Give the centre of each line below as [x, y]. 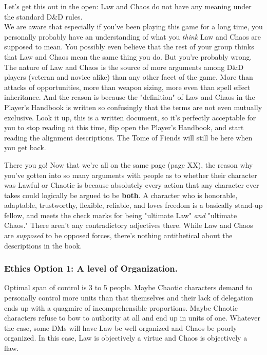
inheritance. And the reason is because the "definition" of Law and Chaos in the [130, 97]
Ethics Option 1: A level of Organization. [91, 268]
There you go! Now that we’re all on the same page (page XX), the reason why [129, 164]
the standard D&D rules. [43, 16]
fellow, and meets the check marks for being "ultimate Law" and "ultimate [121, 215]
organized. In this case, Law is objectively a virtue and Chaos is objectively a [126, 338]
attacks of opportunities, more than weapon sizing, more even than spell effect [127, 87]
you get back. [25, 147]
